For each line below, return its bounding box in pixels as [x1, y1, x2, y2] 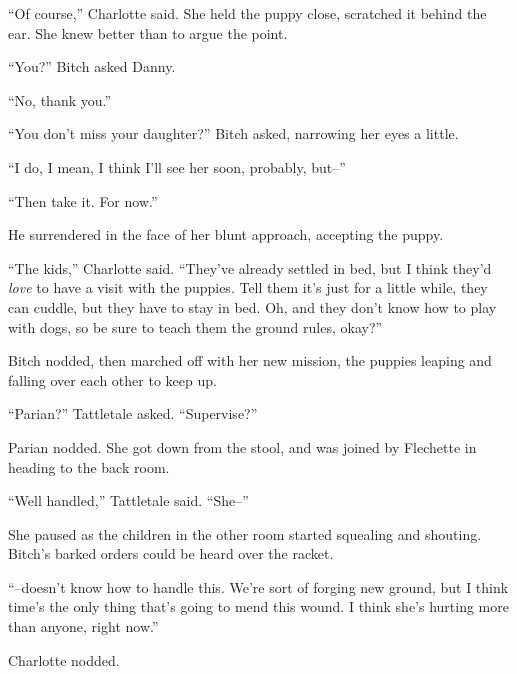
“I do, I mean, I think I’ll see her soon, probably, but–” [8, 156, 346, 177]
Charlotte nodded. [8, 649, 120, 670]
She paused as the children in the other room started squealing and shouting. [8, 523, 482, 544]
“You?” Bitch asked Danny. [8, 56, 176, 77]
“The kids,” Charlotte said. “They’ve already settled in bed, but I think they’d [8, 257, 492, 278]
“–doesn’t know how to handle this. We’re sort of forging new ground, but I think [8, 576, 509, 597]
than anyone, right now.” [8, 616, 159, 637]
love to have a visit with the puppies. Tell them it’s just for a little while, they [8, 277, 488, 298]
